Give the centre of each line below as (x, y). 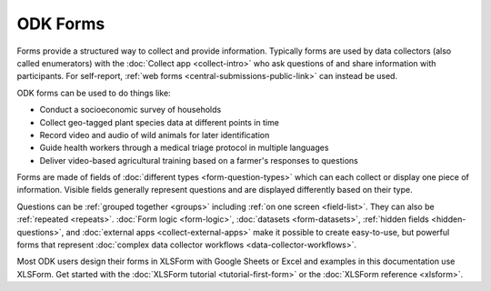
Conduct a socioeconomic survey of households (130, 110)
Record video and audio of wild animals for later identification (155, 135)
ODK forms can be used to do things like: (94, 93)
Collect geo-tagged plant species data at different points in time (159, 122)
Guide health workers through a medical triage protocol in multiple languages (184, 148)
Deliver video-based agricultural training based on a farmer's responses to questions (199, 160)
